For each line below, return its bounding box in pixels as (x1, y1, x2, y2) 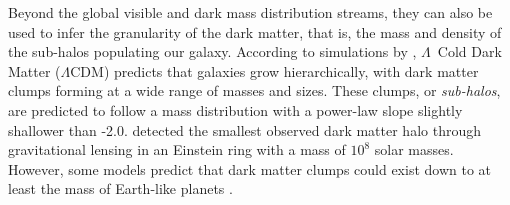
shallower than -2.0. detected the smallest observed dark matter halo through (8, 119, 481, 140)
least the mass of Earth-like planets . (8, 178, 233, 199)
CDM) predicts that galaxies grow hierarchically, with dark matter (70, 60, 479, 81)
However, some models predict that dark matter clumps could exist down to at (8, 158, 492, 179)
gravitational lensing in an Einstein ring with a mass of (8, 139, 346, 160)
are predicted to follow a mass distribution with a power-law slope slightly (8, 99, 463, 120)
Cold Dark (437, 41, 502, 62)
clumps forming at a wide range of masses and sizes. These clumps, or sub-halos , (8, 80, 501, 101)
